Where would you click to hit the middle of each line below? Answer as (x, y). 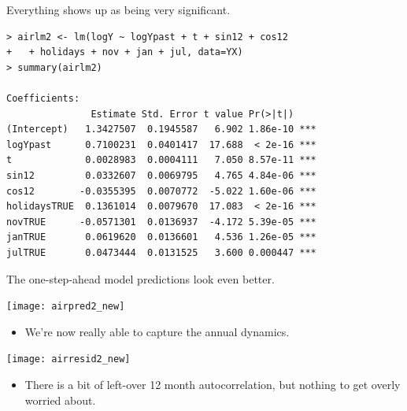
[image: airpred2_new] (66, 307)
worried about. (60, 400)
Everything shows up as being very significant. (118, 9)
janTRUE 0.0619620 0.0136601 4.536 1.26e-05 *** (161, 237)
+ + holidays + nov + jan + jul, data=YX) (125, 52)
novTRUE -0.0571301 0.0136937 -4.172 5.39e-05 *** (161, 222)
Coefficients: (43, 98)
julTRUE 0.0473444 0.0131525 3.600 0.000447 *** (161, 252)
